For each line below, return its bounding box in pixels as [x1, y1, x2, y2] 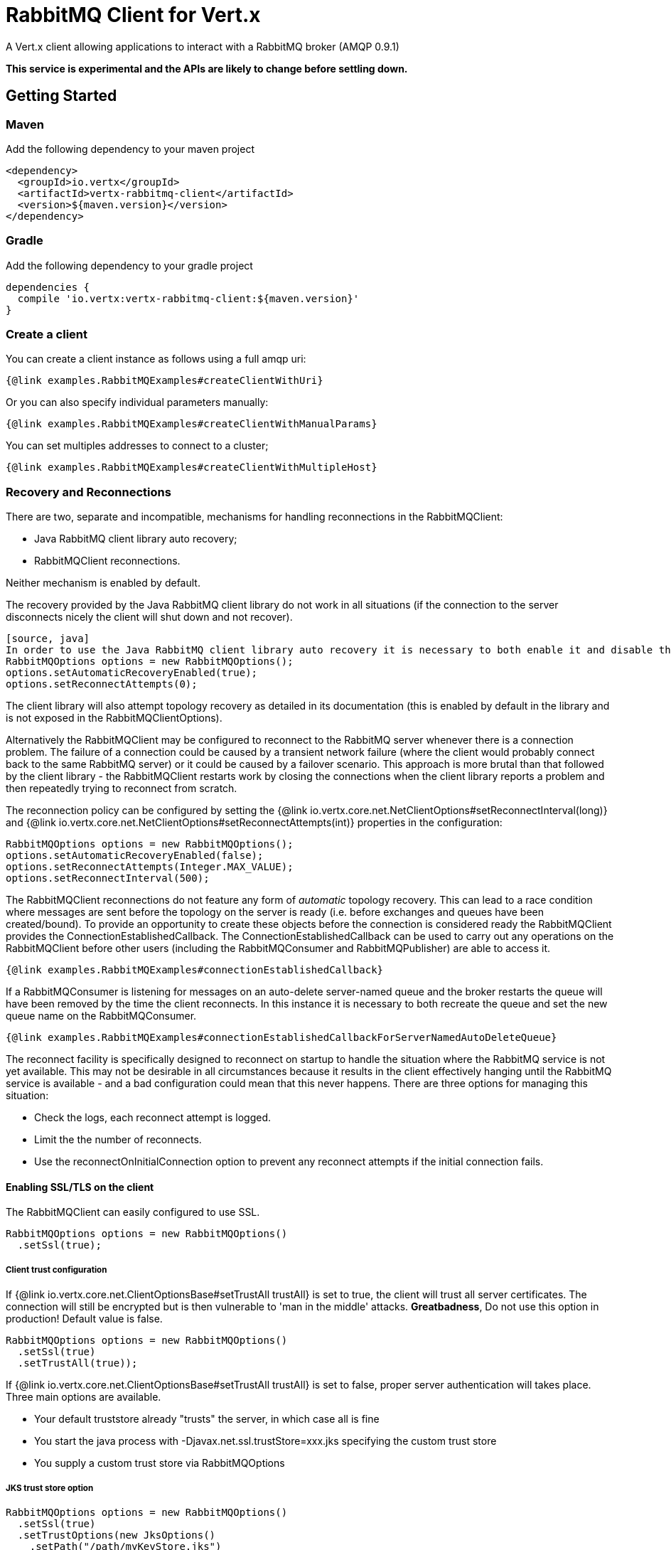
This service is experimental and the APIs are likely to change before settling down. [6, 62, 408, 75]
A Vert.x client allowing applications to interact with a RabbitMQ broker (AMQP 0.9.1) [6, 40, 399, 53]
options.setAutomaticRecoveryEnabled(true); [6, 667, 258, 679]
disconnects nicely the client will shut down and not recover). [6, 611, 293, 624]
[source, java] [6, 633, 90, 645]
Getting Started [6, 87, 117, 105]
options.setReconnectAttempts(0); [6, 678, 198, 690]
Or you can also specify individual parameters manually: [6, 396, 269, 409]
